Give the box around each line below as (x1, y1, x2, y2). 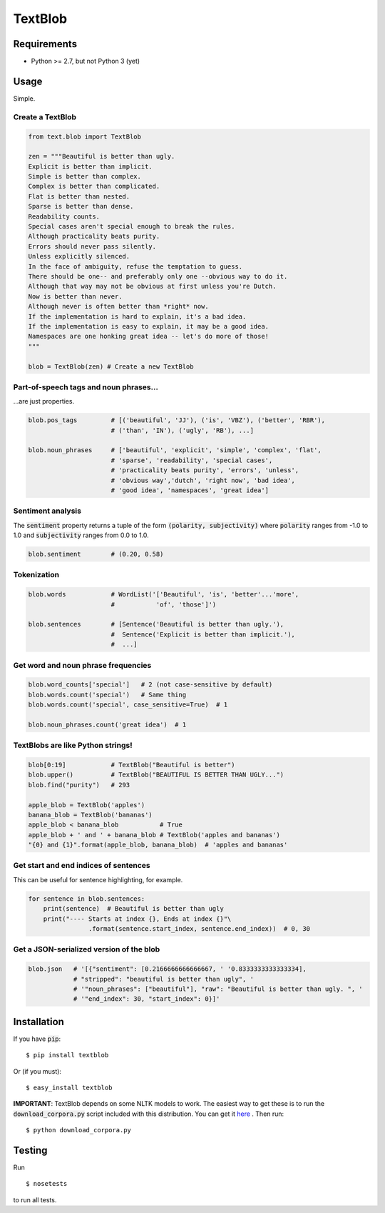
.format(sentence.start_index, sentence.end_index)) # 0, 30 (88, 925, 310, 933)
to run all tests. (13, 1195, 57, 1204)
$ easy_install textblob (26, 1084, 113, 1092)
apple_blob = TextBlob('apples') (28, 801, 145, 809)
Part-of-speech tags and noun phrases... (13, 382, 158, 392)
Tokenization (13, 570, 60, 580)
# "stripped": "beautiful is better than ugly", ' (73, 975, 255, 983)
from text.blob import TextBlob (28, 132, 142, 141)
